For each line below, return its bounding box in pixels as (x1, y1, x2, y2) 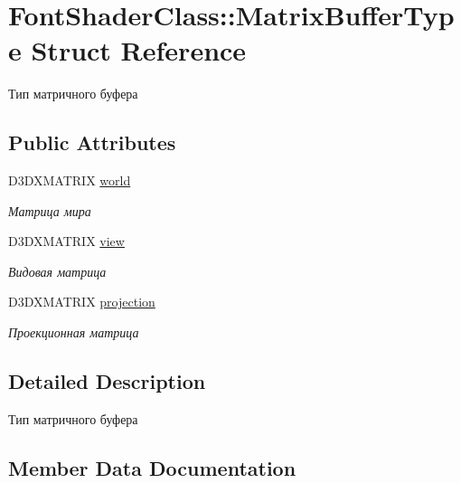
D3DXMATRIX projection (8, 292, 155, 311)
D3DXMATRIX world (8, 171, 131, 190)
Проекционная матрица (8, 323, 139, 342)
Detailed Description (8, 367, 206, 395)
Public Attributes (8, 128, 176, 156)
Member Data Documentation (8, 453, 296, 481)
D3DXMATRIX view (8, 232, 125, 251)
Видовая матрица (8, 261, 107, 280)
